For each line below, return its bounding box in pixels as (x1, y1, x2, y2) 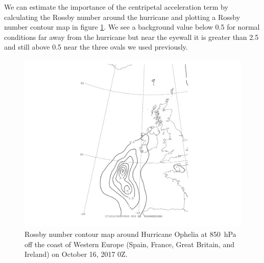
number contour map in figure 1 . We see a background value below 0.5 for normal (4, 21, 260, 32)
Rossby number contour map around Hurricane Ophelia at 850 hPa (25, 229, 236, 239)
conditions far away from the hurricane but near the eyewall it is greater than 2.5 (4, 31, 259, 42)
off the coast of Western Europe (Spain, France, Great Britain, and (25, 238, 234, 249)
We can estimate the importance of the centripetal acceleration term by (4, 2, 228, 12)
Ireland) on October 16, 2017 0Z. (25, 249, 128, 259)
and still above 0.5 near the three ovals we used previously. (4, 41, 188, 52)
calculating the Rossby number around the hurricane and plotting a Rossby (4, 11, 241, 22)
